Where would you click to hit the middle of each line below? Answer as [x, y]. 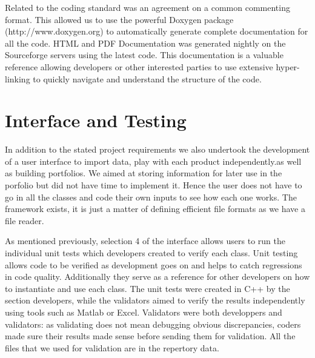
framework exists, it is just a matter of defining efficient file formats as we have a [155, 209]
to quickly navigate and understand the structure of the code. [147, 78]
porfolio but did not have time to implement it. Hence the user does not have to [154, 185]
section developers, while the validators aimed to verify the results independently [155, 300]
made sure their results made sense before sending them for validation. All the [150, 336]
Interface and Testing [96, 120]
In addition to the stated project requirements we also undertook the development [157, 149]
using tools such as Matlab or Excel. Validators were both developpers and [144, 312]
